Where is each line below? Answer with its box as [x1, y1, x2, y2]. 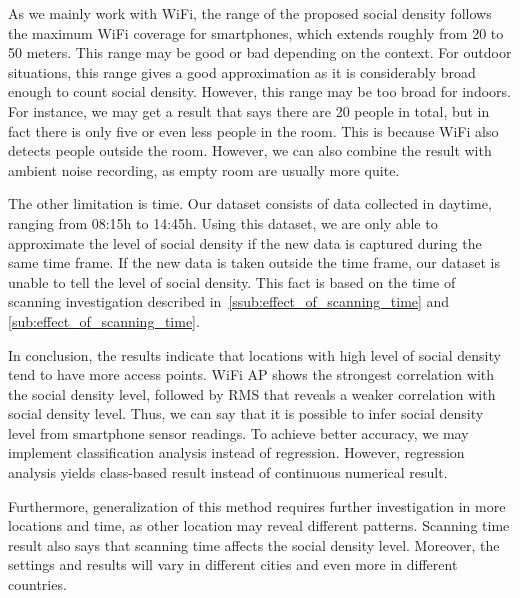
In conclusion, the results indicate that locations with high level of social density [8, 344, 501, 365]
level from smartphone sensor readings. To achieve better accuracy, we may [8, 422, 469, 443]
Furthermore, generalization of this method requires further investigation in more [8, 495, 506, 516]
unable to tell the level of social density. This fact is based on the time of [8, 271, 456, 292]
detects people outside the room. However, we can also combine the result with [8, 140, 492, 161]
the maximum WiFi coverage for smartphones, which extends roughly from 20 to [8, 22, 504, 43]
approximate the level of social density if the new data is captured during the [8, 232, 482, 253]
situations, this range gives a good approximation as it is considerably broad [8, 61, 476, 82]
